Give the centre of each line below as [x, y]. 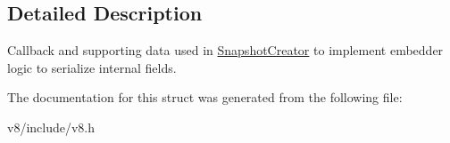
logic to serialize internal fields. [92, 67]
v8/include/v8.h [51, 127]
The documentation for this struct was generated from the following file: [205, 97]
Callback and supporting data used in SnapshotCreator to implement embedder [225, 50]
